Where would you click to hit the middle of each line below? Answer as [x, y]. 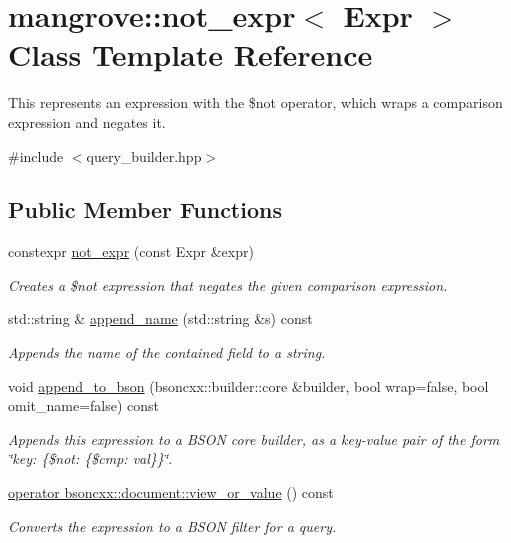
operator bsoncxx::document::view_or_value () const [171, 492]
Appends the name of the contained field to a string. [167, 352]
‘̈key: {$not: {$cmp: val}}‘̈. [90, 458]
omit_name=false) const [84, 405]
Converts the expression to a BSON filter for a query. [172, 525]
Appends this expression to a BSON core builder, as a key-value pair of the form [254, 438]
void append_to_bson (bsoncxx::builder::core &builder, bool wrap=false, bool [248, 385]
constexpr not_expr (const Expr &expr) [131, 251]
